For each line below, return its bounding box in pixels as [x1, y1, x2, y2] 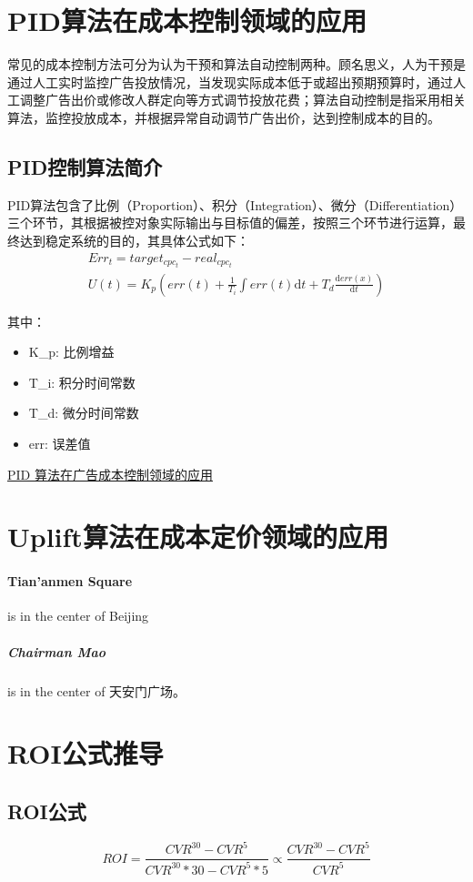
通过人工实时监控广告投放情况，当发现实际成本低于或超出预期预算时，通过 [7, 72, 453, 91]
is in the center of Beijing [7, 606, 149, 625]
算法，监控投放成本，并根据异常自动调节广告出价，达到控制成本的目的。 [7, 107, 440, 127]
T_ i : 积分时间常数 [28, 372, 136, 391]
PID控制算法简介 [7, 152, 163, 180]
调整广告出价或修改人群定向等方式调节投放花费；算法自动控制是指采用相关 [19, 90, 466, 109]
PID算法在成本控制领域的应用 [7, 2, 367, 39]
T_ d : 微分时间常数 [28, 403, 139, 422]
